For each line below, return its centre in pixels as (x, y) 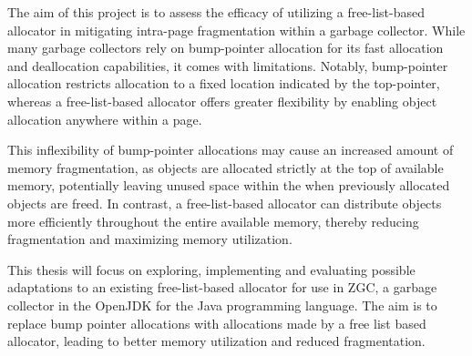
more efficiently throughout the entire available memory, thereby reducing (213, 221)
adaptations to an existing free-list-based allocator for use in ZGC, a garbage (222, 287)
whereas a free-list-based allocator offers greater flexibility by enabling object (222, 101)
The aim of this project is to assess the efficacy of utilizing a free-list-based (216, 12)
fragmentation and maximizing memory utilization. (150, 239)
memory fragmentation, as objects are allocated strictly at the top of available (226, 167)
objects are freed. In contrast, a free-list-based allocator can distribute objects (225, 203)
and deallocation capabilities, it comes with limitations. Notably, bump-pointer (228, 65)
